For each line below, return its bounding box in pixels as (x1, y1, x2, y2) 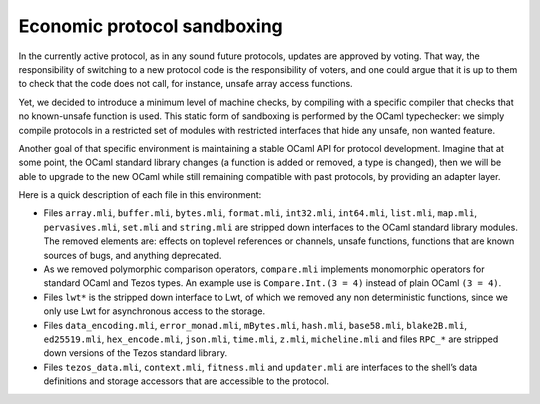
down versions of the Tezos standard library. (43, 347, 228, 359)
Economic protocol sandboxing (18, 15, 284, 37)
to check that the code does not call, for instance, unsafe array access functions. (18, 78, 354, 90)
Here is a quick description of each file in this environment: (18, 189, 262, 201)
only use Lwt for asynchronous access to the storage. (43, 305, 265, 317)
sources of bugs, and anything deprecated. (43, 249, 222, 261)
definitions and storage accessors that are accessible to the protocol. (43, 375, 330, 387)
